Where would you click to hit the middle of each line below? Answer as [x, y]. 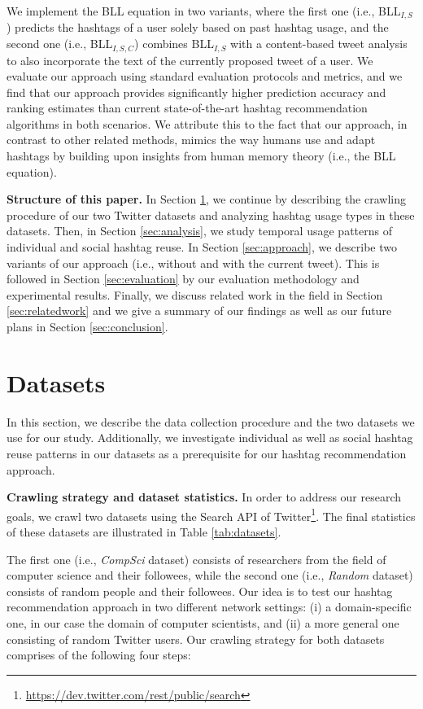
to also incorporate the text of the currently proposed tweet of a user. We [190, 60]
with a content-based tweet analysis [319, 44]
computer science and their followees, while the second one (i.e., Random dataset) [210, 575]
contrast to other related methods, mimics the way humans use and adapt [191, 140]
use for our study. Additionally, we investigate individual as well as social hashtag [210, 438]
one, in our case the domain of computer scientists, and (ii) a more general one [203, 622]
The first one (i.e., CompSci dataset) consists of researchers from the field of [196, 559]
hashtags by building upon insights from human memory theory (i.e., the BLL [201, 156]
